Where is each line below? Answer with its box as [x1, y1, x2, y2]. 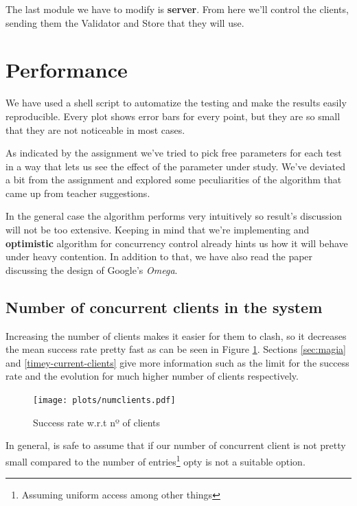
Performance [5, 56, 128, 84]
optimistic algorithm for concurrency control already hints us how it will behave [5, 235, 348, 250]
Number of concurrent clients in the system [5, 296, 323, 317]
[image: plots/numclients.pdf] [33, 395, 176, 406]
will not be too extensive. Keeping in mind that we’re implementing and [5, 222, 310, 237]
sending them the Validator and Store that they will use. [5, 15, 244, 30]
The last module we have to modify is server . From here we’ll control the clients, [5, 2, 349, 16]
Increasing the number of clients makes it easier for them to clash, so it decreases [5, 328, 347, 343]
